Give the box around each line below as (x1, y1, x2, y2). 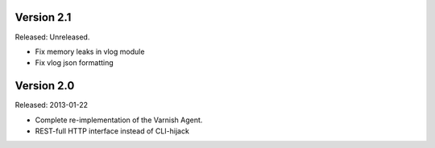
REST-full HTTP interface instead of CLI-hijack (35, 125, 189, 136)
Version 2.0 (14, 79, 75, 92)
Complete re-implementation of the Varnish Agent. (35, 115, 203, 125)
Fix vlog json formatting (35, 58, 114, 68)
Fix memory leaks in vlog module (35, 47, 145, 56)
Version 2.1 (14, 10, 72, 24)
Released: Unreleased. (14, 32, 90, 42)
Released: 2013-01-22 (14, 101, 89, 110)
